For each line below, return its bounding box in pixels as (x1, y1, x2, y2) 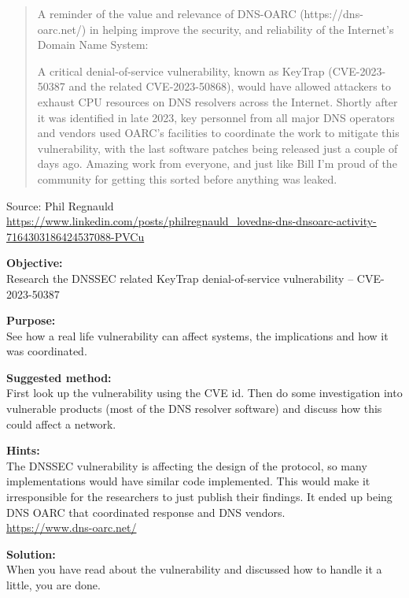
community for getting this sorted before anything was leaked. (37, 170, 337, 187)
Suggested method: (6, 369, 112, 385)
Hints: (6, 442, 40, 459)
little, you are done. (6, 577, 101, 592)
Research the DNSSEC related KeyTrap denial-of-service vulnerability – (6, 269, 354, 286)
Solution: (6, 545, 56, 562)
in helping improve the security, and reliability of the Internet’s (89, 20, 394, 37)
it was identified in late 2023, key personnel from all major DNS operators (37, 109, 395, 125)
